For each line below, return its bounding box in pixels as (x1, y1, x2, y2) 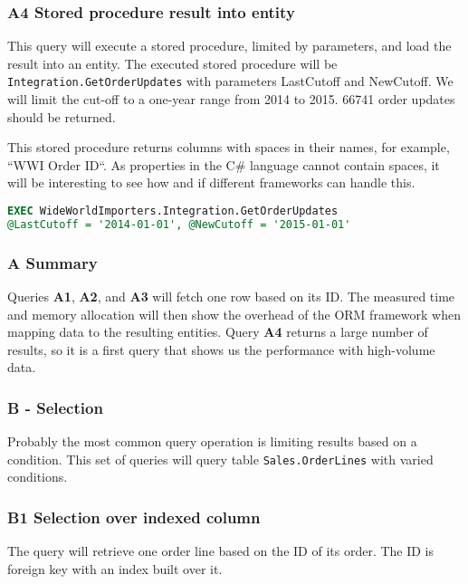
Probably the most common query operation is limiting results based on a (7, 432, 417, 451)
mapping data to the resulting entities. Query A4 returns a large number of (7, 322, 428, 341)
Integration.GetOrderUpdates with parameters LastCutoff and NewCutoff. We (7, 72, 454, 91)
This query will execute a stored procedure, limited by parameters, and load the (7, 36, 452, 55)
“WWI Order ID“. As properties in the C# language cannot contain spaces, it (7, 155, 440, 174)
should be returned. (7, 107, 116, 126)
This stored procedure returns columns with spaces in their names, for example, (7, 138, 450, 157)
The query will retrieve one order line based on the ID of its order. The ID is (7, 541, 435, 560)
